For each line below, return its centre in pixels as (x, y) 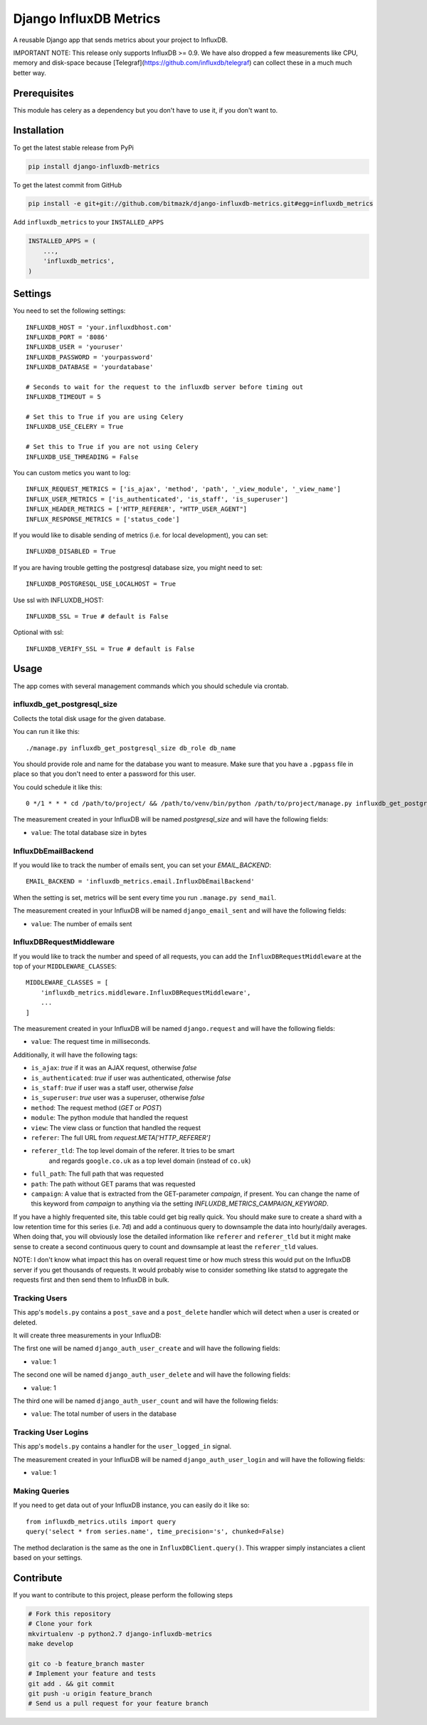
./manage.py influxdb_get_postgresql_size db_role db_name (131, 748)
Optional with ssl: (38, 632)
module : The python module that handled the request (110, 1118)
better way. (30, 73)
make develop (51, 1643)
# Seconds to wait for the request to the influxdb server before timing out (165, 387)
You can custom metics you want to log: (72, 472)
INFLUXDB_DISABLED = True (71, 551)
